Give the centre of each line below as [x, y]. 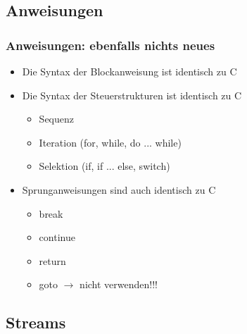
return [52, 260]
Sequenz [56, 119]
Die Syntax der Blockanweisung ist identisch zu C [129, 71]
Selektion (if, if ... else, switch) [104, 166]
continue [57, 237]
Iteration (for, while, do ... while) [110, 142]
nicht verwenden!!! [119, 284]
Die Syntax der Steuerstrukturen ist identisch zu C [132, 95]
